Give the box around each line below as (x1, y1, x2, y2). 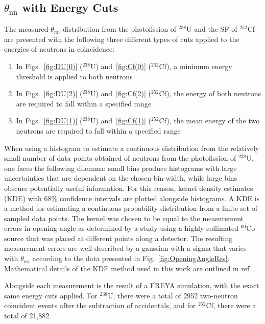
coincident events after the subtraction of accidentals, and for (4, 300, 196, 311)
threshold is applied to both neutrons (16, 71, 133, 81)
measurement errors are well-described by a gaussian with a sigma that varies (4, 243, 247, 253)
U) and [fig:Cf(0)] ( (90, 60, 151, 71)
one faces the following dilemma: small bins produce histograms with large (4, 162, 237, 173)
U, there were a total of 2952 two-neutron (107, 290, 238, 300)
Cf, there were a (206, 300, 256, 311)
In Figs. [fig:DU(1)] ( (16, 115, 83, 126)
